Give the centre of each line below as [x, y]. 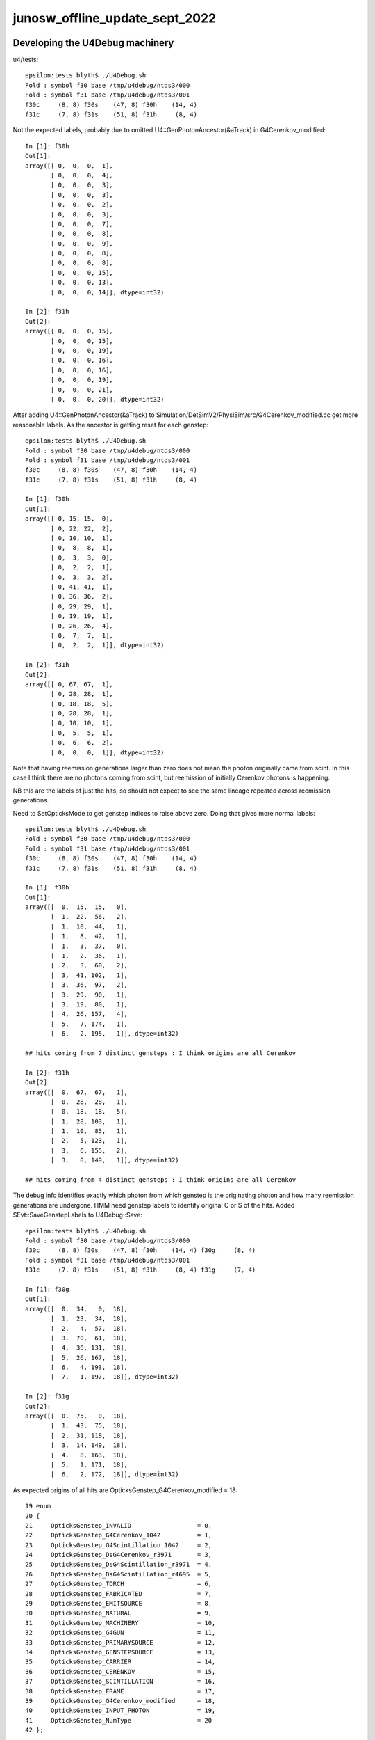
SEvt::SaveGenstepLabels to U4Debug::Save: [77, 1215]
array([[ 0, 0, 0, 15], [69, 331]
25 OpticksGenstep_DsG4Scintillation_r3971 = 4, [118, 1565]
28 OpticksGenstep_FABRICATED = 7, [118, 1593]
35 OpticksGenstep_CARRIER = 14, [120, 1662]
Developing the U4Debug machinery [93, 43]
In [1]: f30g [47, 1289]
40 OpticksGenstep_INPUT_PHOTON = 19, [120, 1711]
